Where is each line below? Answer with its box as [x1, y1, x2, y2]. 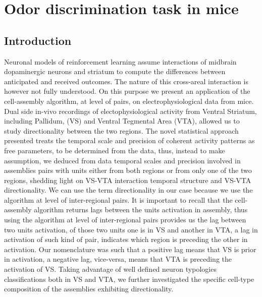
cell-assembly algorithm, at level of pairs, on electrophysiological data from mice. [4, 95, 254, 106]
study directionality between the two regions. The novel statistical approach [4, 125, 239, 136]
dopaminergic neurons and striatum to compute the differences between [4, 66, 226, 77]
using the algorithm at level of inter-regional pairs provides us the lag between [4, 214, 246, 225]
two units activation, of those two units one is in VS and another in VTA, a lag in [4, 224, 258, 234]
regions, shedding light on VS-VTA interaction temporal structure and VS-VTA [4, 174, 251, 185]
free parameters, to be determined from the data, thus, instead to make [4, 145, 225, 155]
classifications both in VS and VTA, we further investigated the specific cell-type [4, 273, 254, 284]
